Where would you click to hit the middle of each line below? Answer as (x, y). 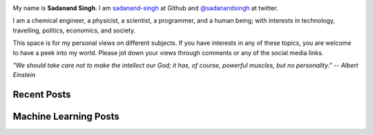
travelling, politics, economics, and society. (74, 30)
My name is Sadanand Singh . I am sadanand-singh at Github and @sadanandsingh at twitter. (145, 8)
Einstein (24, 75)
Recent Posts (42, 95)
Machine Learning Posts (66, 117)
